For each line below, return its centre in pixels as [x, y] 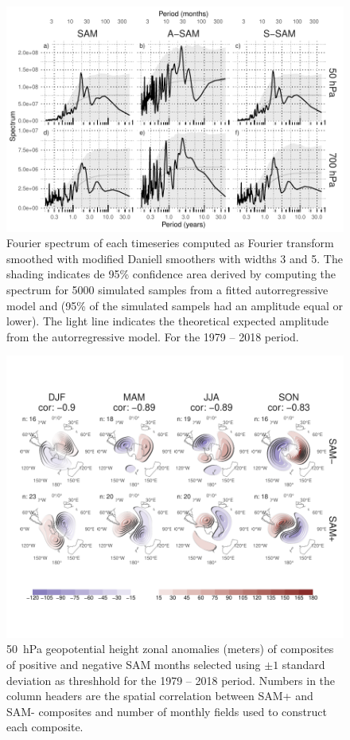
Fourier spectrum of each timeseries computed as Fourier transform [170, 243]
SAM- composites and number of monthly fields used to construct [167, 711]
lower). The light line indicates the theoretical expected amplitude [167, 321]
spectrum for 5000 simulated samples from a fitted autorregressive [167, 290]
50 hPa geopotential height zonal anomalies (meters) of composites [170, 649]
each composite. [45, 727]
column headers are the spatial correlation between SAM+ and [160, 696]
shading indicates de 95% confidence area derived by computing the [171, 274]
